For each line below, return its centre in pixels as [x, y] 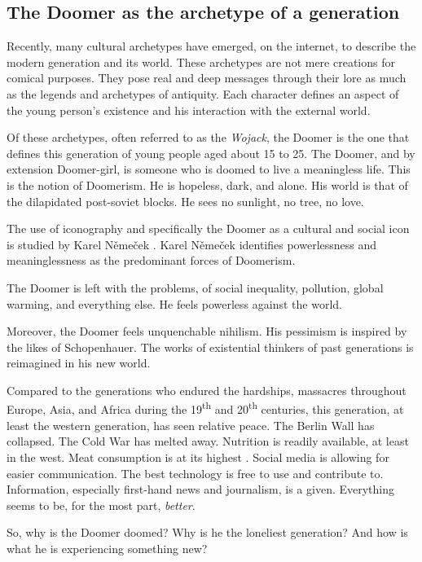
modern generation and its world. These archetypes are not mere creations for [201, 61]
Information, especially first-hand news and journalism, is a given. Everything [201, 489]
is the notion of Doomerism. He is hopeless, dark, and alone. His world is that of [207, 184]
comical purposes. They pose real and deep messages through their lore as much [207, 78]
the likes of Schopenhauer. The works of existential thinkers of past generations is [210, 347]
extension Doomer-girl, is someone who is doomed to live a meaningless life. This [209, 169]
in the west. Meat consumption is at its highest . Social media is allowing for [198, 457]
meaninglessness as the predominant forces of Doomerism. [151, 260]
